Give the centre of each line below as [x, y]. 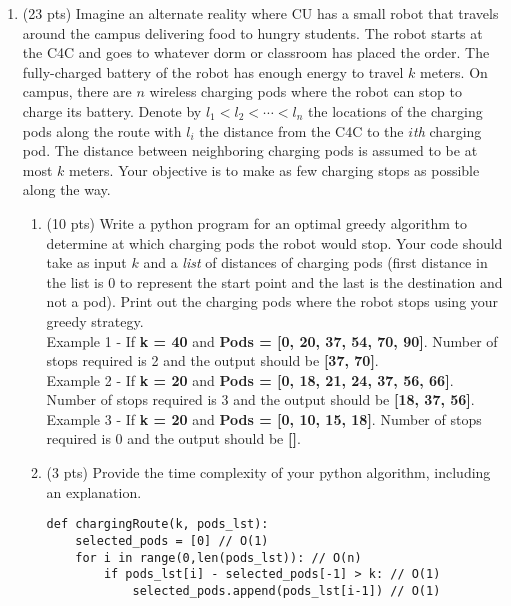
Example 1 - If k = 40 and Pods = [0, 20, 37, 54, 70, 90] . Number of [272, 340]
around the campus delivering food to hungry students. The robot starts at [252, 32]
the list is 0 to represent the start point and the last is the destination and [274, 281]
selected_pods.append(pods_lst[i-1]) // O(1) [286, 590]
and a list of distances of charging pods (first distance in [315, 262]
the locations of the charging [395, 110]
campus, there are [77, 91]
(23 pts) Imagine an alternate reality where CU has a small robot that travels [260, 13]
